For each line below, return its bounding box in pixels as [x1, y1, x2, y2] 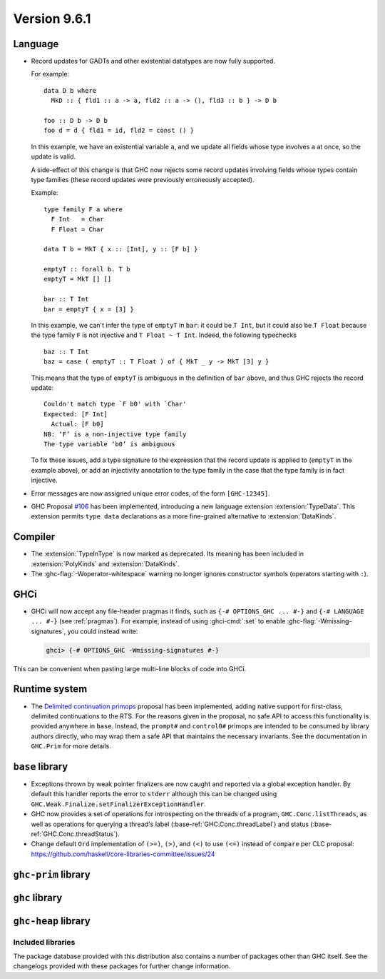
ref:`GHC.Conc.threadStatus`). [31, 829, 120, 838]
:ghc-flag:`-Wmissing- [287, 617, 352, 626]
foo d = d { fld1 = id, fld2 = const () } [43, 126, 195, 135]
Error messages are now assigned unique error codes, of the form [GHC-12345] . [31, 489, 270, 498]
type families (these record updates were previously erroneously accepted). [31, 175, 255, 184]
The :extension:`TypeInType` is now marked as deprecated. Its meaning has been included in [31, 550, 304, 558]
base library [13, 760, 68, 773]
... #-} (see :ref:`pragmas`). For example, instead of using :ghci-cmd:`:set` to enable [31, 617, 286, 626]
